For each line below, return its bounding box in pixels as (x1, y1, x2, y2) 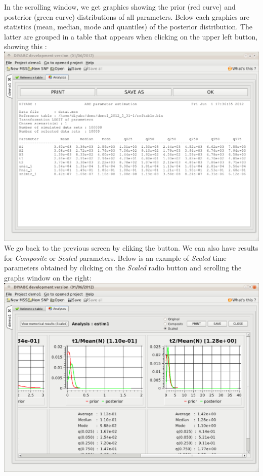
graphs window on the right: (4, 272, 92, 283)
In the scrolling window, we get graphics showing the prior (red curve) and (4, 2, 236, 12)
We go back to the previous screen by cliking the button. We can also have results (4, 243, 258, 253)
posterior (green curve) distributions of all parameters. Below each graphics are (4, 11, 250, 22)
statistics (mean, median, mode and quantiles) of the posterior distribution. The (4, 21, 252, 32)
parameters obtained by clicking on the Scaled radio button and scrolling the (4, 262, 242, 273)
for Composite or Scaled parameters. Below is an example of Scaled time (4, 252, 227, 263)
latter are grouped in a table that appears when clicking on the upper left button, (4, 31, 258, 42)
